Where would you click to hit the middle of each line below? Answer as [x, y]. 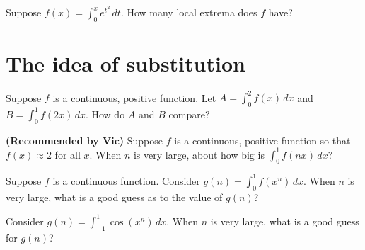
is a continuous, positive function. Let [134, 97]
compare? [189, 114]
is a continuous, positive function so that [262, 140]
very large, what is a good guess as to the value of [114, 197]
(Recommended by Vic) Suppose [85, 140]
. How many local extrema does [189, 12]
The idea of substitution [126, 63]
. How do [105, 114]
